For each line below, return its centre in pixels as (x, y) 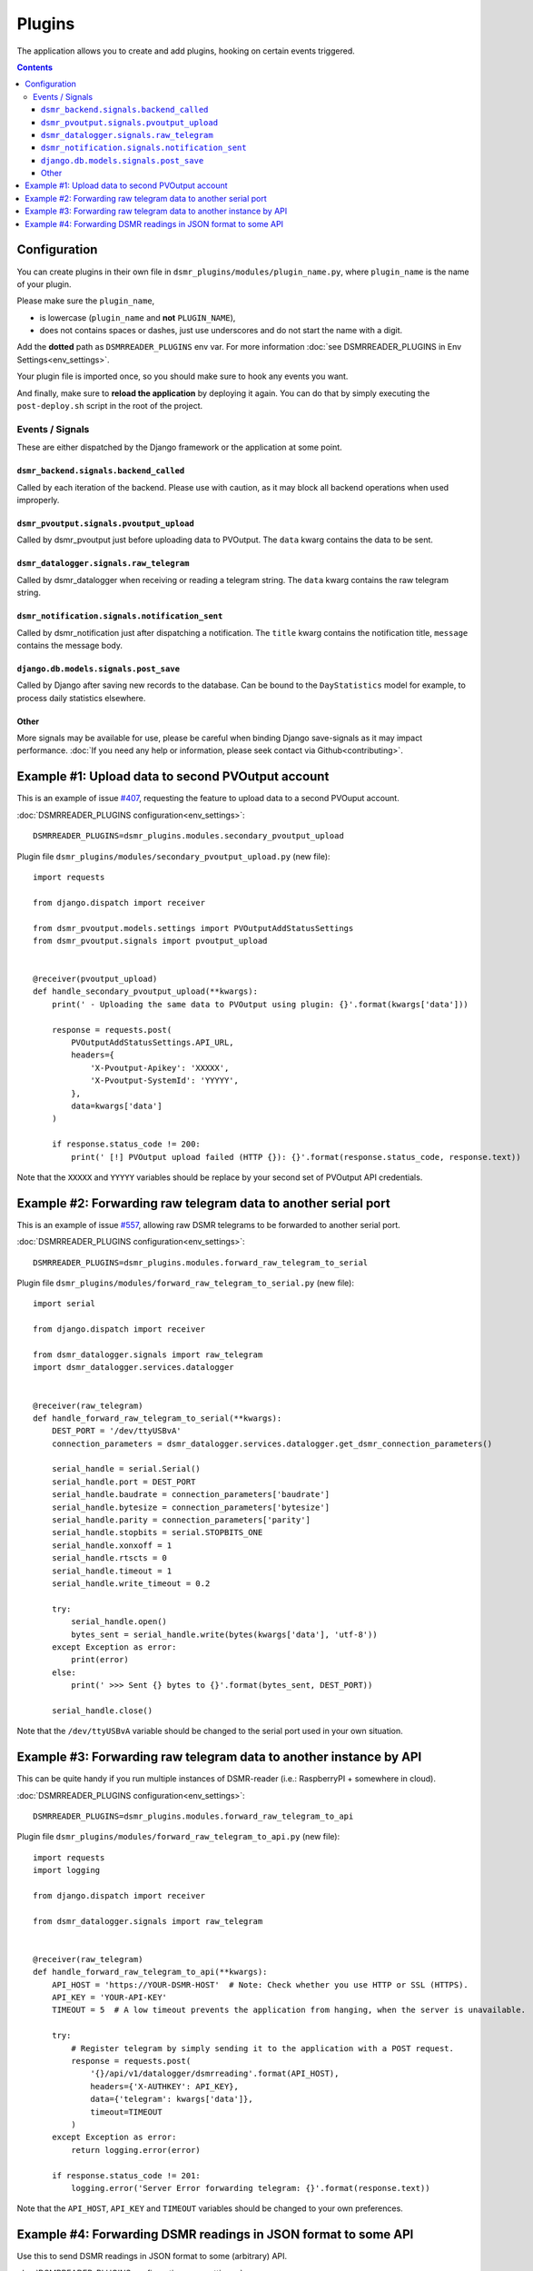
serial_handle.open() (119, 1622)
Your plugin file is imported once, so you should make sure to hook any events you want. (183, 376)
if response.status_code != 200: (126, 1144)
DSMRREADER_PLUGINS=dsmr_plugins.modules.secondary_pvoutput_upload (188, 836)
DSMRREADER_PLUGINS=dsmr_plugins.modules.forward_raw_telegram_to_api (193, 1816)
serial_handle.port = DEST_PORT (123, 1482)
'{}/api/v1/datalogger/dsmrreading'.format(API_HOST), (215, 2074)
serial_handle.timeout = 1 (112, 1571)
